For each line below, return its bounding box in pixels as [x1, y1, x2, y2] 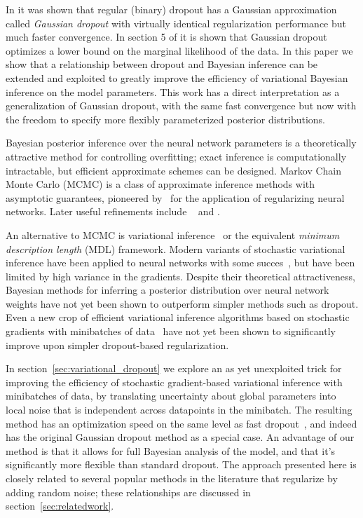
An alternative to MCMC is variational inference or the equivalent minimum [6, 227, 340, 242]
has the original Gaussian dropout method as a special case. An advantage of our [6, 430, 355, 444]
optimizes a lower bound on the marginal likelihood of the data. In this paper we [6, 43, 353, 57]
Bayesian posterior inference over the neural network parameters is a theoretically [6, 135, 357, 150]
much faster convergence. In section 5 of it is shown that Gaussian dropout [6, 29, 327, 44]
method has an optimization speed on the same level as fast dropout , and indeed [6, 416, 357, 430]
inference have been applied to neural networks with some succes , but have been [6, 255, 355, 270]
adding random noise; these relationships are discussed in [6, 484, 251, 499]
